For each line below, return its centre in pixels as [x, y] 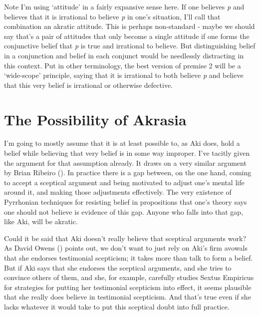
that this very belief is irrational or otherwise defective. [88, 85]
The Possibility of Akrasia [95, 119]
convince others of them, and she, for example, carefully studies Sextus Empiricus [129, 277]
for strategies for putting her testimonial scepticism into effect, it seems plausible [128, 287]
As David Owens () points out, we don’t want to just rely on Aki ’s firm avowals [126, 248]
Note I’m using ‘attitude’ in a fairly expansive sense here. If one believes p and [124, 6]
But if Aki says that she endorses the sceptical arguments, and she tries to [118, 267]
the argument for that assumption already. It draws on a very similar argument [125, 162]
